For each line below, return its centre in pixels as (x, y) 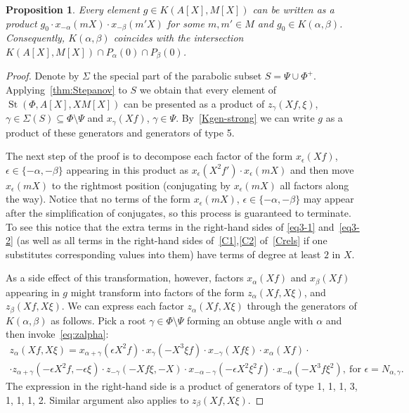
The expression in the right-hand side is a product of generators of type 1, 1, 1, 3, (182, 386)
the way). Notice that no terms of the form (98, 199)
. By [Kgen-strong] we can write (245, 118)
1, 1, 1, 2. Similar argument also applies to (97, 399)
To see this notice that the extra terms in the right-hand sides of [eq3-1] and (170, 226)
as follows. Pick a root (98, 320)
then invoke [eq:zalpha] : (57, 334)
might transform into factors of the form (157, 292)
